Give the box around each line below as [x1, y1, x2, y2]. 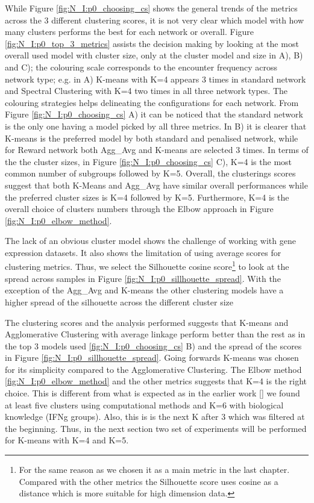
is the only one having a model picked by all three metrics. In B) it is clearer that [5, 119, 307, 132]
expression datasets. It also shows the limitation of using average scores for [5, 246, 281, 258]
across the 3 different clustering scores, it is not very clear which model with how [5, 13, 304, 26]
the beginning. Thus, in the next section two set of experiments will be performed [5, 422, 307, 434]
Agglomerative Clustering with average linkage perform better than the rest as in [5, 328, 306, 340]
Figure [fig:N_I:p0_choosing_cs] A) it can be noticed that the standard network [5, 108, 303, 120]
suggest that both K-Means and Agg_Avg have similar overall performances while [5, 178, 308, 191]
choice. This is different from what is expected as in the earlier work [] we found [5, 387, 300, 399]
